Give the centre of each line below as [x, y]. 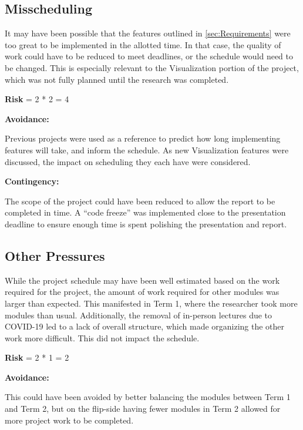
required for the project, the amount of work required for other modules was [142, 292]
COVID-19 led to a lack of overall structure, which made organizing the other [145, 326]
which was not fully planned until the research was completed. [117, 79]
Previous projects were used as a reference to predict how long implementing [143, 138]
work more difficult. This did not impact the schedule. [102, 337]
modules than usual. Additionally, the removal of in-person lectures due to [139, 315]
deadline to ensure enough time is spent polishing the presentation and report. [146, 224]
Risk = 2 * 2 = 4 [37, 99]
